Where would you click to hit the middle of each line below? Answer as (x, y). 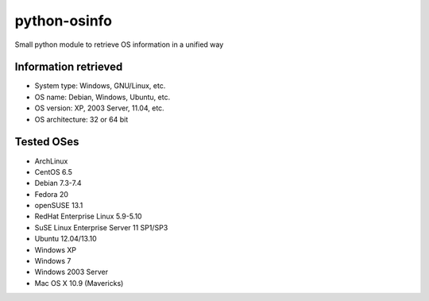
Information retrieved (69, 67)
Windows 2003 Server (71, 272)
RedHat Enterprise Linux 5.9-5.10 (88, 216)
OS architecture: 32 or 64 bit (81, 119)
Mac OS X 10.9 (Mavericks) (79, 283)
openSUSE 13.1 (59, 206)
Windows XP (56, 249)
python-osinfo (64, 21)
